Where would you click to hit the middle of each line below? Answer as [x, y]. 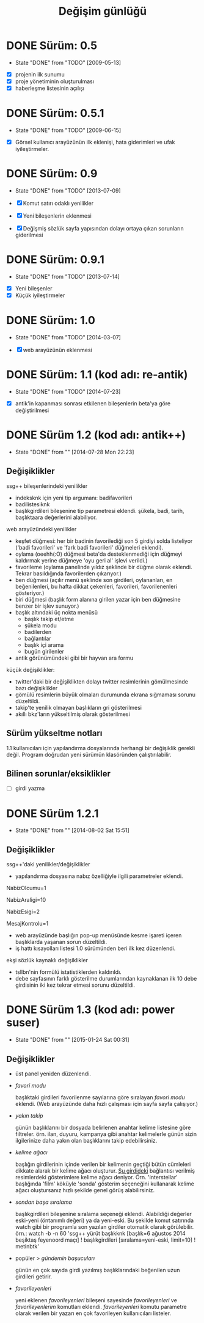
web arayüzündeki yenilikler [42, 529]
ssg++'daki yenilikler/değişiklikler [48, 864]
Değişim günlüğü [103, 11]
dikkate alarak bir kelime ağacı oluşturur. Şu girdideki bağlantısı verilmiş [105, 1171]
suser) [23, 1023]
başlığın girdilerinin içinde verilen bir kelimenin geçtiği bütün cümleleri [103, 1164]
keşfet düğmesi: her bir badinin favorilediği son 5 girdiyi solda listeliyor [104, 541]
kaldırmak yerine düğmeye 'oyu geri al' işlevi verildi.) [81, 560]
